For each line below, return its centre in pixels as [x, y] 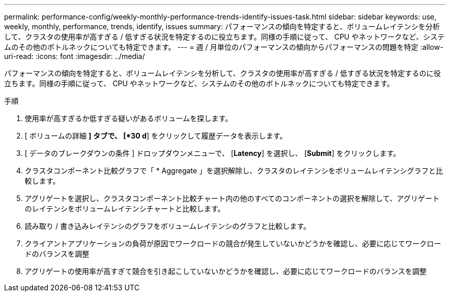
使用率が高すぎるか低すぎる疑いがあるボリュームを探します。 [129, 118]
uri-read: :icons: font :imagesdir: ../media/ [74, 56]
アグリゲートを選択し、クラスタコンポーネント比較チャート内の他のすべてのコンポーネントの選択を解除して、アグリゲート [232, 198]
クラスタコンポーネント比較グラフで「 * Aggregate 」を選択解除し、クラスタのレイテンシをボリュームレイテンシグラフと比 [234, 171]
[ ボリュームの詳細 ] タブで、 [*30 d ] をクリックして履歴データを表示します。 [156, 136]
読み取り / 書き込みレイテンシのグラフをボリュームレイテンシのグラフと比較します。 [168, 226]
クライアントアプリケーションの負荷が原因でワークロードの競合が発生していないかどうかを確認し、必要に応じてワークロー [233, 243]
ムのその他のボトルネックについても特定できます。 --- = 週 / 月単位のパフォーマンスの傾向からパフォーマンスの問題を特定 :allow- [224, 47]
